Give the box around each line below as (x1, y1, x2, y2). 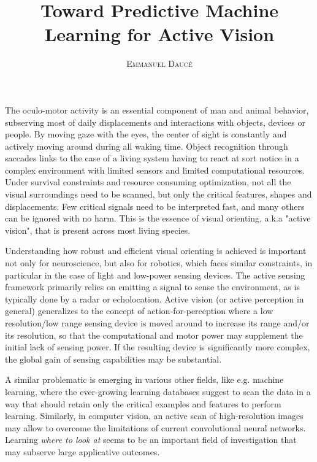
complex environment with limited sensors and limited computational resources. (5, 163, 305, 176)
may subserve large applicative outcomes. (5, 445, 160, 458)
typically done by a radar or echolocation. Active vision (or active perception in (5, 292, 304, 305)
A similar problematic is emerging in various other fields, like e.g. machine (5, 373, 284, 386)
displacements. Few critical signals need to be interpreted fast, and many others (5, 199, 305, 212)
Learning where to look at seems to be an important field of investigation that (5, 433, 297, 446)
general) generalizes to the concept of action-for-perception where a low (5, 304, 273, 317)
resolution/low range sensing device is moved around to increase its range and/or (5, 317, 310, 329)
